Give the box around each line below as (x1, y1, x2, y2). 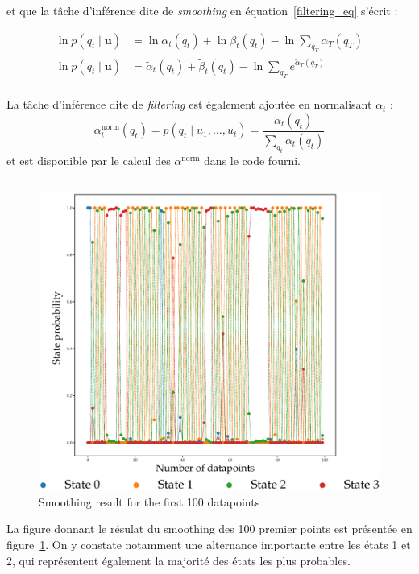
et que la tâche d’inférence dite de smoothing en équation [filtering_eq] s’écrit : (6, 2, 398, 19)
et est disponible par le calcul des (6, 151, 171, 168)
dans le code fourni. (204, 151, 301, 168)
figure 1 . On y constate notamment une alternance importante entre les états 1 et (6, 535, 411, 552)
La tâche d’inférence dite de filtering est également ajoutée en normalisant (6, 96, 372, 113)
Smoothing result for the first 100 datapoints (39, 493, 260, 510)
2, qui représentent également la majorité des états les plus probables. (6, 551, 351, 568)
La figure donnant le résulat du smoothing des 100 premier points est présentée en (6, 520, 413, 537)
